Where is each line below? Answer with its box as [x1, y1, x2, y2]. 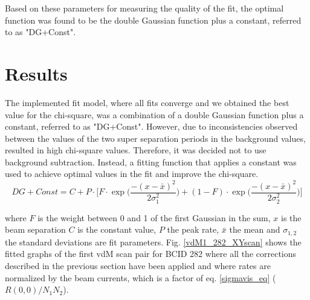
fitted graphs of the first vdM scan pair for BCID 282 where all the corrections [5, 247, 297, 260]
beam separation [5, 223, 66, 236]
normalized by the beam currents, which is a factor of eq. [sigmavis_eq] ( [5, 271, 276, 284]
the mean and [229, 223, 280, 236]
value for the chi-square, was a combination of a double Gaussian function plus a [5, 108, 304, 121]
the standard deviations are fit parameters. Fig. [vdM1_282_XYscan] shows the [5, 235, 302, 248]
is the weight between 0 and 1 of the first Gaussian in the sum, [37, 211, 271, 224]
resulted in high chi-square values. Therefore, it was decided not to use [5, 144, 266, 156]
